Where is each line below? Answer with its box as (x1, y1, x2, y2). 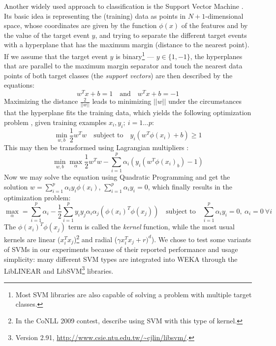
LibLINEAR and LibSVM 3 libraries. (4, 264, 114, 276)
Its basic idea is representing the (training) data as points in (4, 10, 186, 21)
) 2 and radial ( (73, 233, 118, 244)
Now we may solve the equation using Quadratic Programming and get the (4, 172, 230, 182)
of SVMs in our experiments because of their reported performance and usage (4, 244, 238, 254)
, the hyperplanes (190, 51, 243, 61)
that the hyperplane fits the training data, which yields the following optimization (4, 107, 251, 118)
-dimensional (205, 10, 244, 21)
